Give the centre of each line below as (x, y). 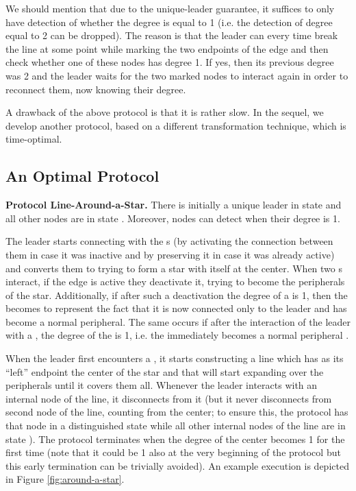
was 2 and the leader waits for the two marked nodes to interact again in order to (177, 75)
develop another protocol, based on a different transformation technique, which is (176, 125)
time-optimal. (34, 139)
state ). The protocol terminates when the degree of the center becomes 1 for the (175, 439)
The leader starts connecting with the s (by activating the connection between (169, 241)
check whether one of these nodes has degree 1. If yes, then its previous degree (170, 62)
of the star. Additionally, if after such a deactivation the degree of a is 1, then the (177, 295)
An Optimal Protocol (82, 176)
